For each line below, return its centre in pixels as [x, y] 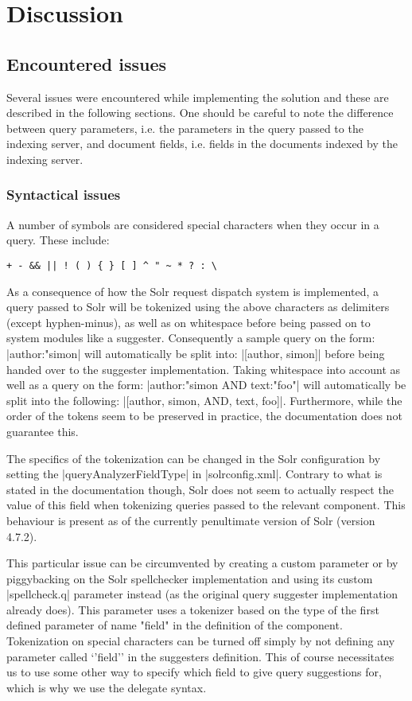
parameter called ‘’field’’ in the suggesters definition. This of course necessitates [200, 656]
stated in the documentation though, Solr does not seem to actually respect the [200, 489]
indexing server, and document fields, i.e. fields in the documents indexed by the [202, 144]
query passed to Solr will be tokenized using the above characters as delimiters [198, 307]
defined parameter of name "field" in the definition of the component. [175, 625]
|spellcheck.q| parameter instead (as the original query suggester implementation [202, 594]
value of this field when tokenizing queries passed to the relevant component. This [206, 505]
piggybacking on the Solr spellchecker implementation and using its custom [190, 578]
